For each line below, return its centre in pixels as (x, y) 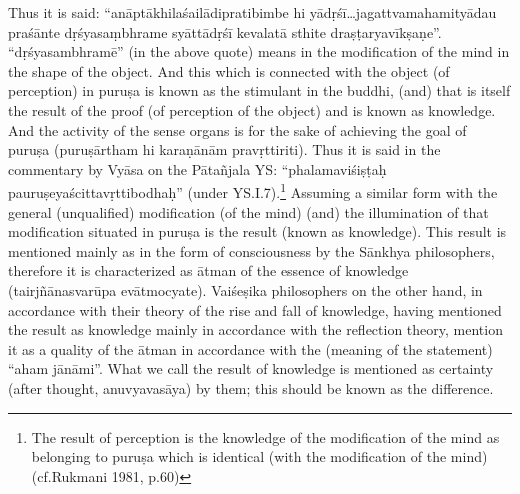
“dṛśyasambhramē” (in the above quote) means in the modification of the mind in (259, 51)
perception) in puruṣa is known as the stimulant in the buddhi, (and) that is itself (259, 90)
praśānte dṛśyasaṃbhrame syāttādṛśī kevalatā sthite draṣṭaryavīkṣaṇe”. (225, 31)
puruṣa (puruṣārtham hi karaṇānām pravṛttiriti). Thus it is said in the (224, 149)
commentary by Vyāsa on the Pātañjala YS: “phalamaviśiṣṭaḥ (197, 168)
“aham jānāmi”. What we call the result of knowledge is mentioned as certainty (251, 368)
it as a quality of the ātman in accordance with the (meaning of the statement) (250, 348)
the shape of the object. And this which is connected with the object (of (229, 70)
